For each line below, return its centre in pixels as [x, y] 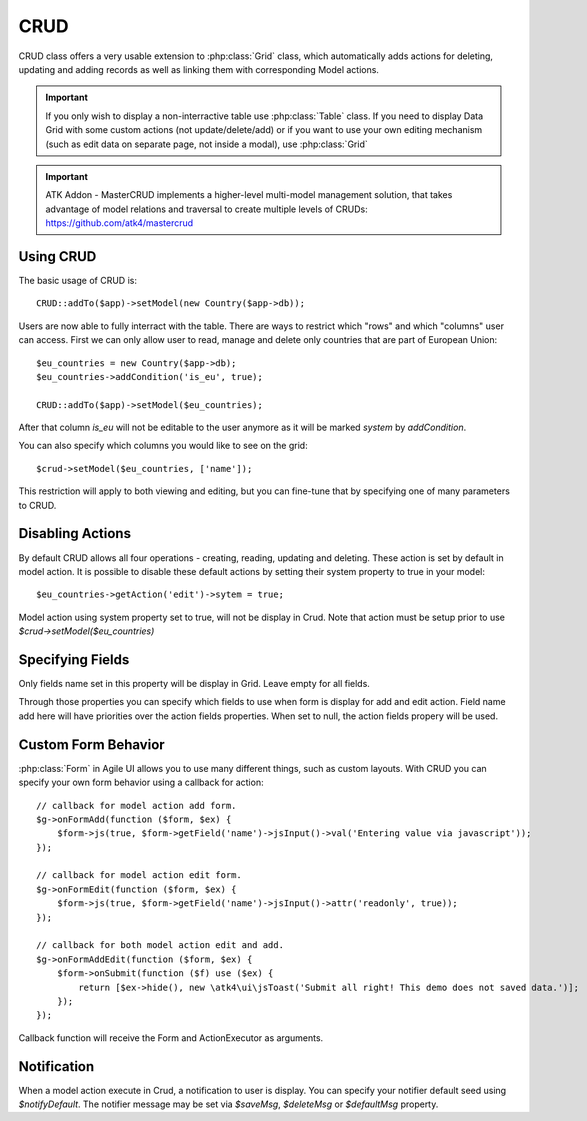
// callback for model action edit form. [139, 875]
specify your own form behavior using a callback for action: [141, 782]
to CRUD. [37, 505]
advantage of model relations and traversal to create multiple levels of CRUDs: [207, 209]
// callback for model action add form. [136, 805]
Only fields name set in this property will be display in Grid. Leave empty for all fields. [194, 684]
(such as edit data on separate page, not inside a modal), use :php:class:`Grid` [207, 144]
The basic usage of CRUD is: [77, 280]
